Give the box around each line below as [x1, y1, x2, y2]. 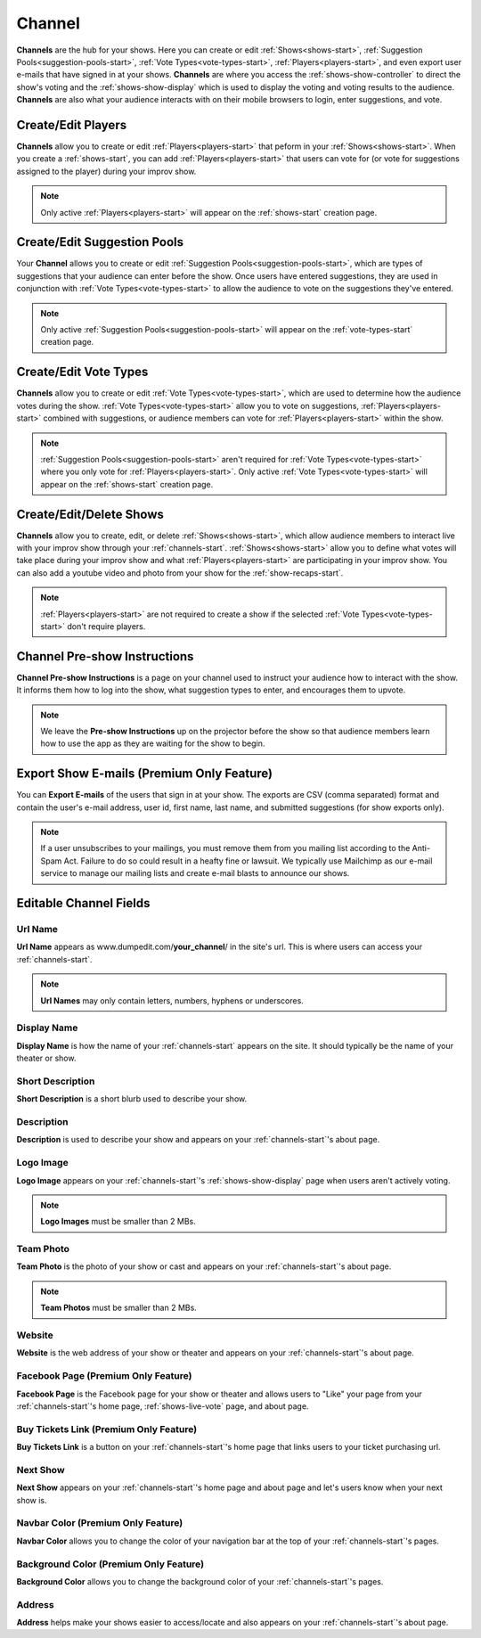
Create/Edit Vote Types [16, 364, 149, 380]
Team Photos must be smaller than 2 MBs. [40, 1302, 198, 1314]
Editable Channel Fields [16, 896, 151, 911]
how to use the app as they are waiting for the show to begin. [40, 738, 265, 749]
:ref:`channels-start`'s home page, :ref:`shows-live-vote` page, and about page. [16, 1400, 309, 1412]
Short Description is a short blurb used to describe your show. [16, 1093, 248, 1104]
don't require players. [67, 620, 146, 632]
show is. [16, 1495, 48, 1505]
